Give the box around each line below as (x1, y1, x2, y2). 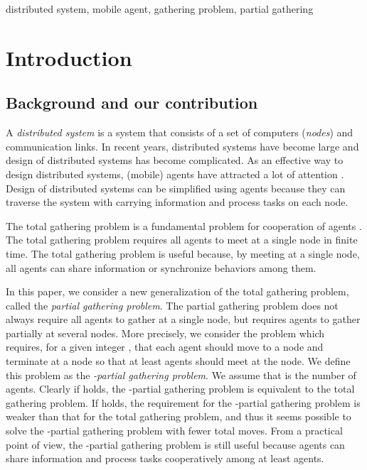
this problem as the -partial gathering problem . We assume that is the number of (6, 367, 356, 382)
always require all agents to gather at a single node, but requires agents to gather (6, 312, 361, 327)
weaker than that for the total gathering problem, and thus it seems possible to (6, 409, 351, 424)
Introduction (6, 43, 132, 72)
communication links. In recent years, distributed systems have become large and (6, 138, 359, 153)
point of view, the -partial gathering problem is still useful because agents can (6, 437, 345, 452)
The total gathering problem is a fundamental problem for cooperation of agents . (6, 218, 362, 233)
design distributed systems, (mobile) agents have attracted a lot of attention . (6, 166, 344, 181)
